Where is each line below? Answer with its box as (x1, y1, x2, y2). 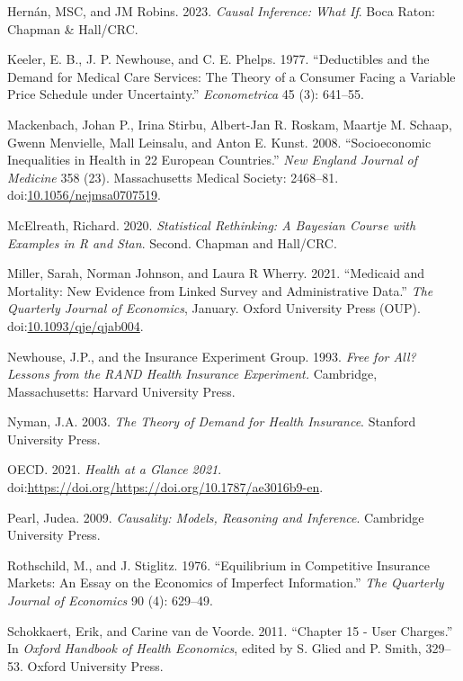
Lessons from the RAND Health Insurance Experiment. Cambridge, (7, 364, 378, 383)
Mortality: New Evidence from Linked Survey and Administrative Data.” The (7, 281, 433, 300)
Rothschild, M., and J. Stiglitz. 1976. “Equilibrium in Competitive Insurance (7, 555, 430, 574)
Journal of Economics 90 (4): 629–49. (7, 591, 213, 610)
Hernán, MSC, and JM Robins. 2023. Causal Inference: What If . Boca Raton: (7, 2, 435, 20)
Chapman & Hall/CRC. (7, 19, 138, 38)
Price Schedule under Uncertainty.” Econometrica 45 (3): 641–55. (7, 85, 364, 103)
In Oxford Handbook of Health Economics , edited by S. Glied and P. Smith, (7, 639, 422, 658)
